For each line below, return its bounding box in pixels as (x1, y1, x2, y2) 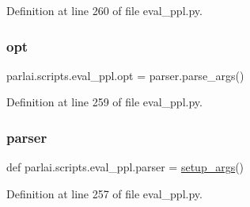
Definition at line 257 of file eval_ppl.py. (6, 185, 203, 201)
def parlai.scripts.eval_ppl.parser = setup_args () (6, 159, 244, 175)
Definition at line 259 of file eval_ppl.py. (6, 94, 203, 110)
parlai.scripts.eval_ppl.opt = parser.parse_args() (6, 67, 244, 83)
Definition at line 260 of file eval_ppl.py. (6, 2, 203, 18)
